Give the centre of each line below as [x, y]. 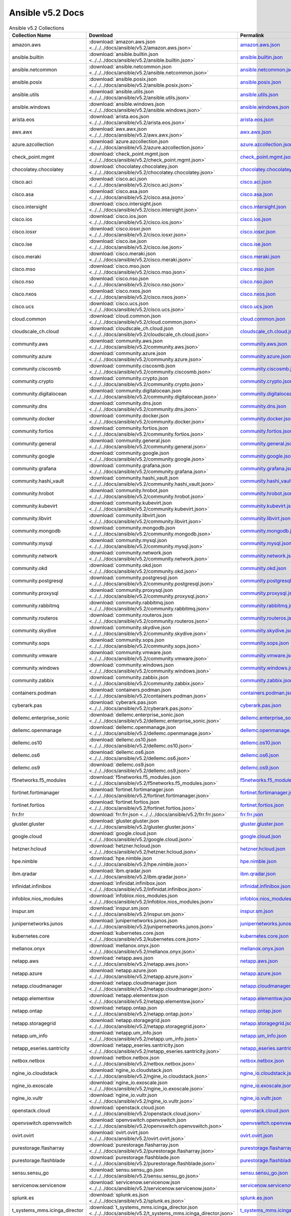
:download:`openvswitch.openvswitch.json [138, 1120]
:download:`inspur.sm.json [119, 908]
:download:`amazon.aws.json [122, 41]
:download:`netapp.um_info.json [126, 1033]
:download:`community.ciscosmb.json [132, 366]
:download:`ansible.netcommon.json [130, 67]
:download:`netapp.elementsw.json [129, 995]
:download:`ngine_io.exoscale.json [128, 1082]
